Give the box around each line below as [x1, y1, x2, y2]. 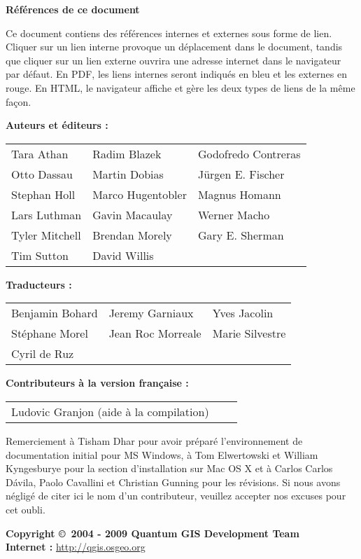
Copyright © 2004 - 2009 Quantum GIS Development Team [6, 525, 299, 540]
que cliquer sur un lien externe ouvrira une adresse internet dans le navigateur [6, 53, 341, 67]
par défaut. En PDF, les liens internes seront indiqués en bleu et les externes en [6, 67, 347, 81]
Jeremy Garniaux [108, 305, 194, 322]
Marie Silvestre [212, 325, 286, 342]
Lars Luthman [11, 206, 82, 223]
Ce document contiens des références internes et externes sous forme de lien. [6, 25, 332, 40]
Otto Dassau [11, 165, 73, 182]
